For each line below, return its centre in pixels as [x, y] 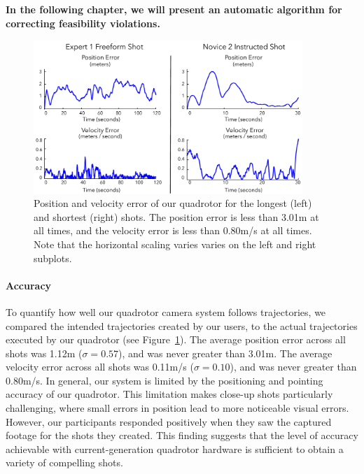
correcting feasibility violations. [83, 23]
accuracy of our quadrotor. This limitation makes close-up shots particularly [169, 394]
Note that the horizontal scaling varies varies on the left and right [175, 244]
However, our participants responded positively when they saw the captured [169, 421]
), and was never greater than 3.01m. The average [225, 353]
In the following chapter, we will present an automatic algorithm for [174, 9]
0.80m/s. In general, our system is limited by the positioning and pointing [164, 380]
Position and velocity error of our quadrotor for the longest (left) [173, 203]
